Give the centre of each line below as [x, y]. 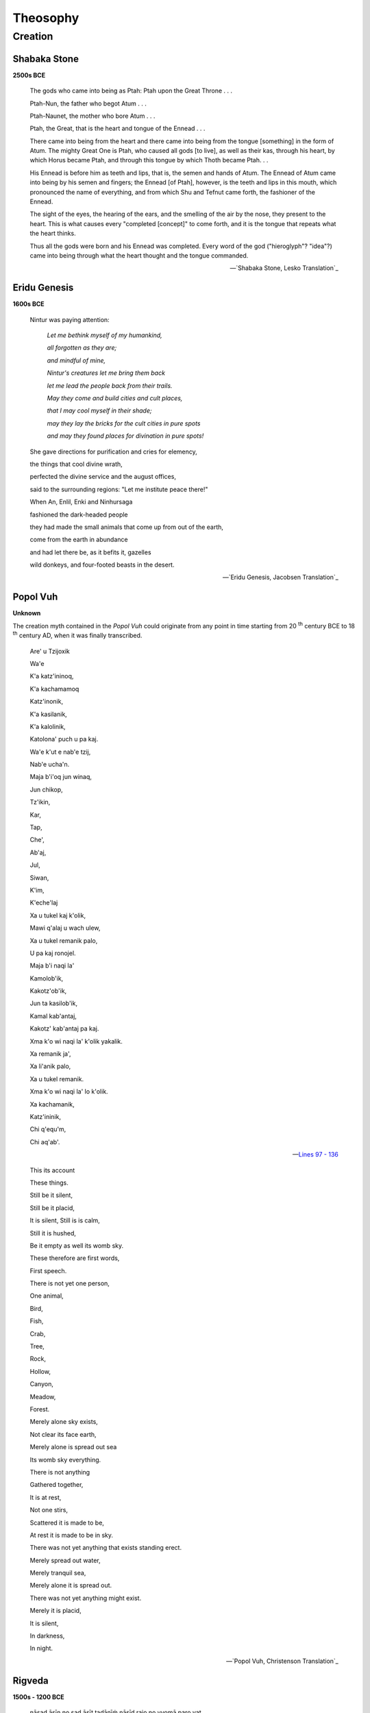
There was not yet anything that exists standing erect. [106, 1548]
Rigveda [30, 1680]
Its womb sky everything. [65, 1459]
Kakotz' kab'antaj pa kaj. [64, 1028]
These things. [49, 1183]
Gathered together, [57, 1485]
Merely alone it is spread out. [71, 1586]
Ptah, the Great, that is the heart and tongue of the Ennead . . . [118, 128]
